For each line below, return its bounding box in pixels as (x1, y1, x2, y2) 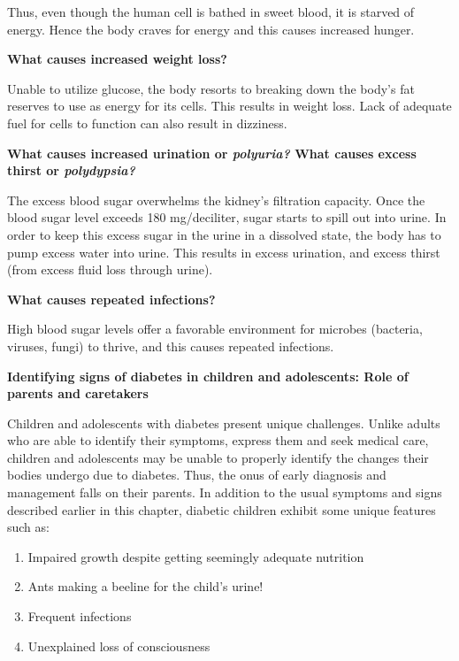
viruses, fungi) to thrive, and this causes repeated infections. (7, 336, 334, 355)
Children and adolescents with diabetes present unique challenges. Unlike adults (7, 413, 440, 432)
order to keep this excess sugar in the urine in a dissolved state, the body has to (7, 225, 441, 243)
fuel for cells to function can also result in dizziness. (7, 113, 287, 132)
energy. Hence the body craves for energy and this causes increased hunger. (7, 19, 415, 38)
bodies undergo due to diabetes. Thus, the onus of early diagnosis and (7, 465, 386, 484)
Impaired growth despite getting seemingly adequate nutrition (27, 547, 364, 565)
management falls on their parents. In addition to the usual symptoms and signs (7, 483, 442, 502)
